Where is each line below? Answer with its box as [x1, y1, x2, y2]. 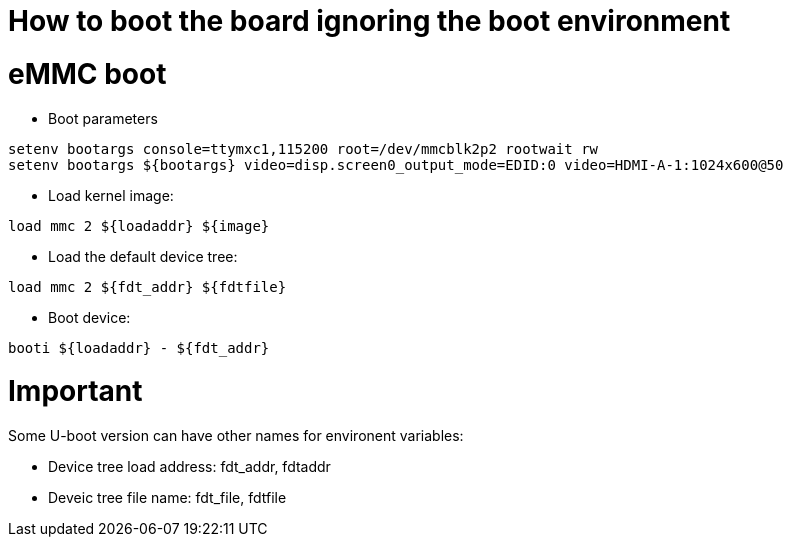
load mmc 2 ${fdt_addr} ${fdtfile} [8, 278, 287, 295]
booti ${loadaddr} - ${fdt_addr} [8, 339, 270, 356]
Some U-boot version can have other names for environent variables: [8, 427, 464, 444]
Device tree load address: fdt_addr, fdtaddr [48, 458, 331, 475]
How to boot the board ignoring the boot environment [8, 4, 731, 38]
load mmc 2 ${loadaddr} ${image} [8, 217, 270, 234]
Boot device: [48, 308, 131, 326]
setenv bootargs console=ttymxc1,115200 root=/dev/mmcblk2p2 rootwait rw [8, 140, 599, 157]
